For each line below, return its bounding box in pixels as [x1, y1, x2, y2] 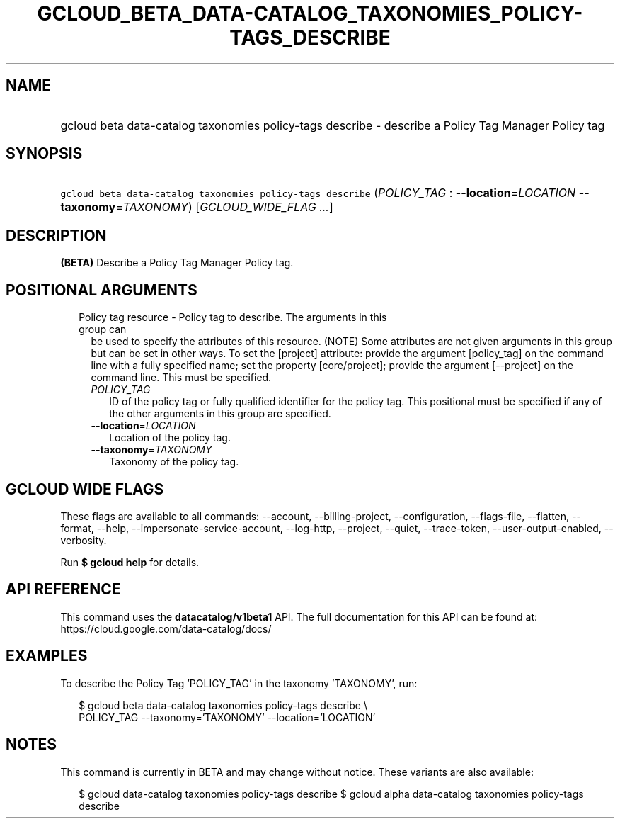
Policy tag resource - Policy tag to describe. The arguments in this [79, 311, 387, 324]
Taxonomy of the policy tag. [109, 456, 239, 468]
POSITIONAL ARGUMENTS [6, 281, 197, 299]
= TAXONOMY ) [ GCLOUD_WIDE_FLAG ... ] [115, 200, 333, 215]
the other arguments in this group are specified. [109, 407, 331, 420]
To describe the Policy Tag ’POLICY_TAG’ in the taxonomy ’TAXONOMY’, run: [60, 677, 418, 689]
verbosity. [60, 534, 107, 546]
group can [79, 323, 127, 336]
